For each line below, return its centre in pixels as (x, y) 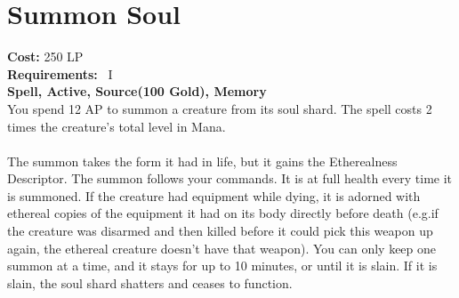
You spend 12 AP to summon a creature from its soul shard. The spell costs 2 (220, 108)
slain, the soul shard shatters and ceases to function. (150, 282)
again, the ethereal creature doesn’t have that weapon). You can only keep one (222, 248)
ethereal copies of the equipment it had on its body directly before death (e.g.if (223, 213)
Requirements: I (60, 73)
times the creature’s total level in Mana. (117, 126)
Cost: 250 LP (45, 56)
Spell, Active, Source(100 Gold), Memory (137, 91)
